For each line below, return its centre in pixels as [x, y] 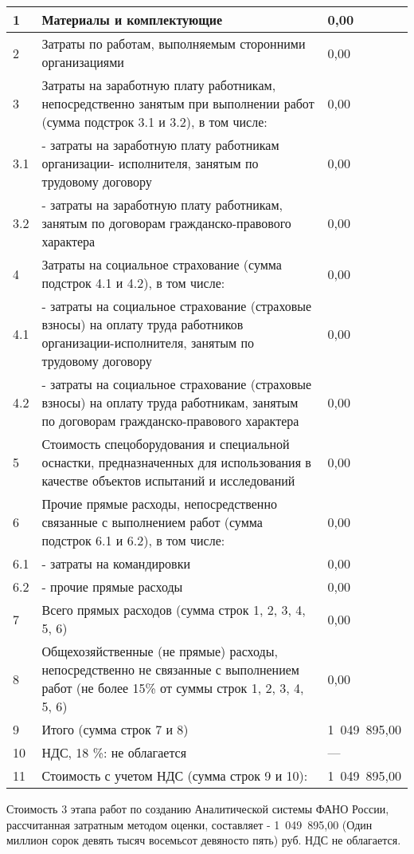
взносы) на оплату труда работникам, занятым [170, 402]
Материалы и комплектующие [132, 20]
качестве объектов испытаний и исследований [168, 480]
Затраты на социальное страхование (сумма [162, 264]
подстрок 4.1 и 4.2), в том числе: [133, 283]
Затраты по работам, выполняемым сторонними [174, 43]
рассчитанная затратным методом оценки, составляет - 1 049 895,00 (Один [189, 824]
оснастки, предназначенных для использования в [176, 462]
